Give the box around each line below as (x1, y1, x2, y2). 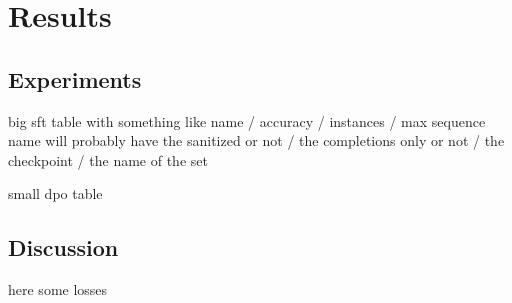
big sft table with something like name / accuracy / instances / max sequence (8, 110, 486, 131)
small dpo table (8, 183, 103, 204)
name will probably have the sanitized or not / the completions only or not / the (8, 130, 505, 151)
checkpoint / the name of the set (8, 149, 208, 170)
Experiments (8, 63, 142, 94)
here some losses (8, 279, 108, 300)
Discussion (8, 232, 119, 263)
